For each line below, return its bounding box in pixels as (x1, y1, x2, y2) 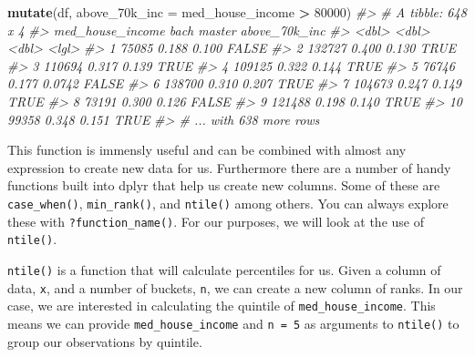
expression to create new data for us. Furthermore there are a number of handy (7, 158, 451, 177)
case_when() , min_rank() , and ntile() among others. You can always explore (7, 193, 449, 212)
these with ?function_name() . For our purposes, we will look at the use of (7, 211, 424, 230)
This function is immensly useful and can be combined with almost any (7, 140, 407, 159)
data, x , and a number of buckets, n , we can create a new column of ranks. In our (7, 278, 463, 297)
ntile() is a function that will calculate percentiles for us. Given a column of (7, 260, 441, 279)
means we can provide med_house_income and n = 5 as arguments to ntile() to (7, 313, 460, 332)
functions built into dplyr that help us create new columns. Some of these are (7, 176, 440, 195)
